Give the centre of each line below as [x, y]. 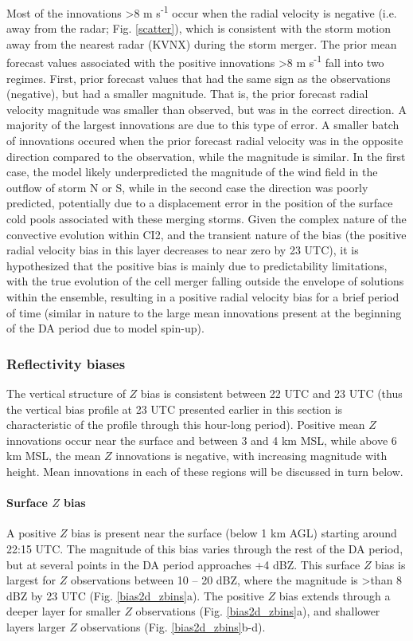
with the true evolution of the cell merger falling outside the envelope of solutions [205, 281]
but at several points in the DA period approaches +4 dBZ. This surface [183, 564]
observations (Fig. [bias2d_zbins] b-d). [173, 626]
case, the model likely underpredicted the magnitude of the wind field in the [192, 172]
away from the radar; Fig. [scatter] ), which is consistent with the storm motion [199, 28]
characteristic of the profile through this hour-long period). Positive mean [186, 425]
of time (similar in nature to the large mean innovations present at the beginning [204, 312]
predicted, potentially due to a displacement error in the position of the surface [200, 203]
